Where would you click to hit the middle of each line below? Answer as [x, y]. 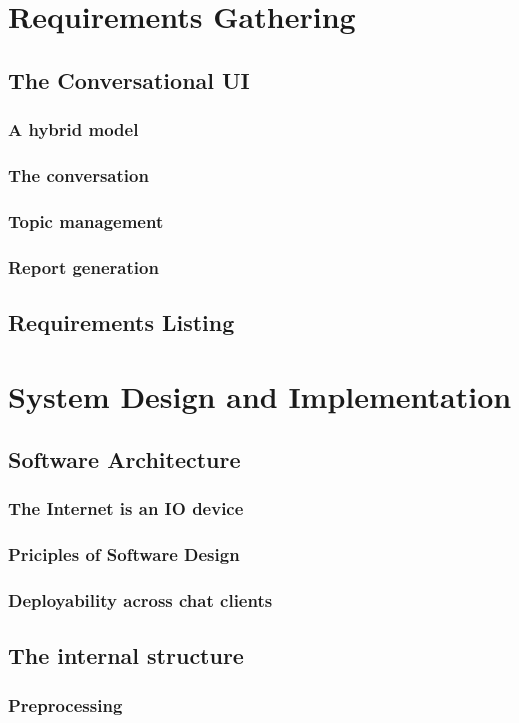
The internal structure [126, 655]
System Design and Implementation [260, 395]
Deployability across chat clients [140, 600]
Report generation [83, 266]
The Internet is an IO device [126, 508]
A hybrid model [73, 129]
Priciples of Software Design [124, 554]
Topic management [86, 220]
